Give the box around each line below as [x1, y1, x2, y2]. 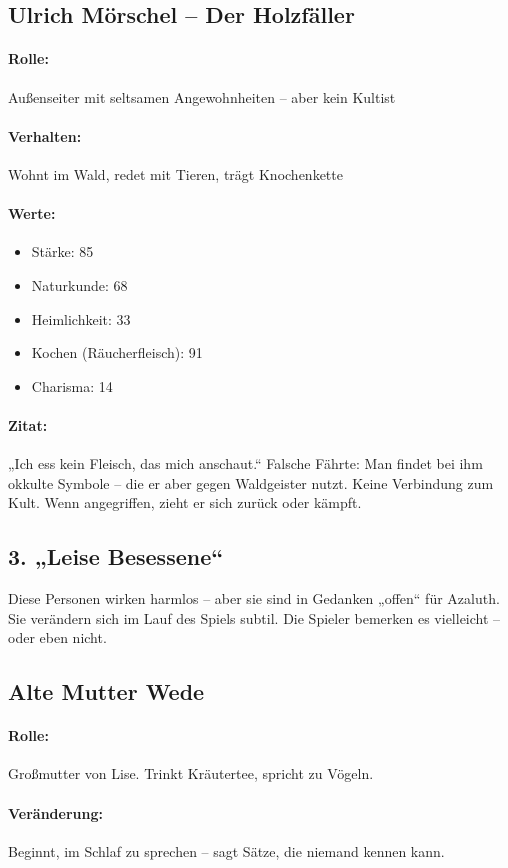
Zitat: [8, 414, 48, 435]
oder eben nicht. [8, 627, 107, 648]
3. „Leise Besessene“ [8, 541, 224, 572]
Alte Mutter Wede [8, 676, 205, 707]
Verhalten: [8, 125, 82, 146]
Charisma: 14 [31, 375, 113, 396]
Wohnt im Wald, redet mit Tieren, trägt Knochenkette [8, 163, 343, 184]
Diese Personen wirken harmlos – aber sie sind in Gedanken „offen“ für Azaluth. [8, 588, 500, 609]
